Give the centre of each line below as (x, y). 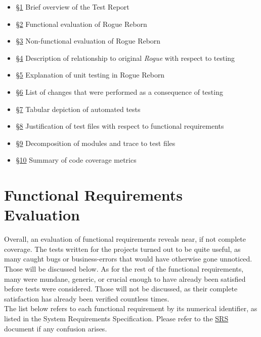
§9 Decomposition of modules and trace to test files (96, 143)
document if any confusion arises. (56, 328)
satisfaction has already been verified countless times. (87, 298)
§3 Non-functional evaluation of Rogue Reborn (88, 41)
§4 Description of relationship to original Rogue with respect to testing (125, 58)
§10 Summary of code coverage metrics (76, 160)
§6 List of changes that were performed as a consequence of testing (119, 91)
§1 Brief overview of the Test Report (73, 7)
